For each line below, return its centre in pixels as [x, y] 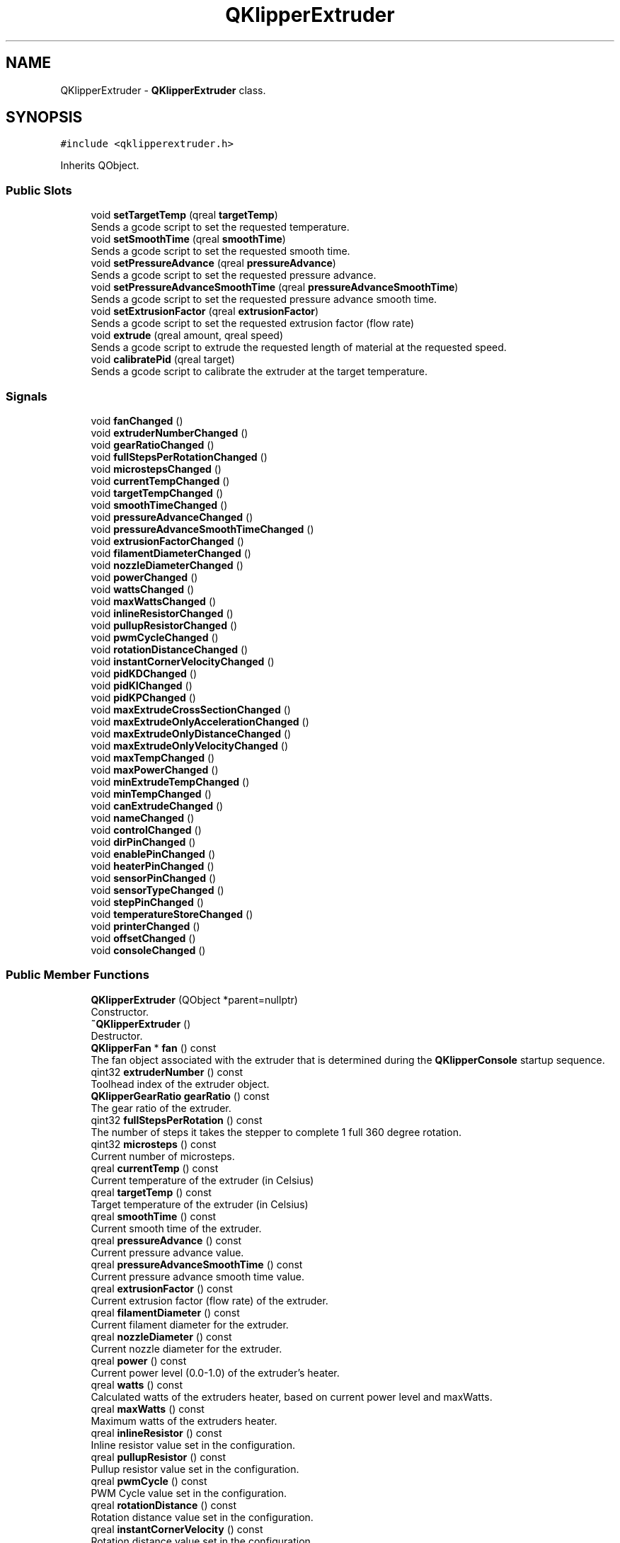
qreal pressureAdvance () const [166, 1240]
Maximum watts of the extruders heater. [184, 1421]
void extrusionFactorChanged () [167, 541]
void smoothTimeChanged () [159, 505]
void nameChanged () [143, 818]
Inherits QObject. [100, 166]
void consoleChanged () [148, 950]
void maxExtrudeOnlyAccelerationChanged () [200, 721]
